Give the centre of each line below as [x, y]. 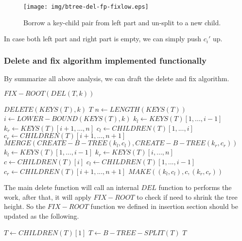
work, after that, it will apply [48, 197]
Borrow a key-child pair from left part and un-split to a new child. [122, 22]
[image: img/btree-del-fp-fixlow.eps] [86, 7]
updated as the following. [42, 216]
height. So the [25, 206]
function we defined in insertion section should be [164, 206]
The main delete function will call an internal [71, 187]
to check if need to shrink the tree [187, 197]
